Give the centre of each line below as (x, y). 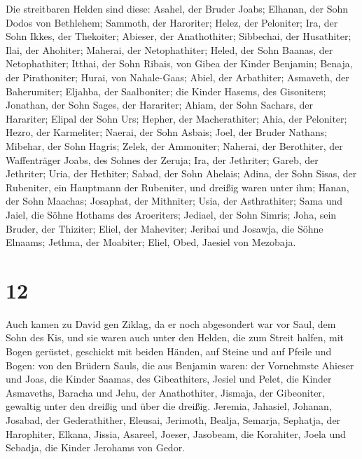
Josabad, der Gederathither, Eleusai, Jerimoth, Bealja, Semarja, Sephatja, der (173, 419)
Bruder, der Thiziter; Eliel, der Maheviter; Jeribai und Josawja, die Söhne (165, 228)
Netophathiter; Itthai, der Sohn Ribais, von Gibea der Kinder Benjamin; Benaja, (179, 63)
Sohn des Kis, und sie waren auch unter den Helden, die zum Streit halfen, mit (175, 337)
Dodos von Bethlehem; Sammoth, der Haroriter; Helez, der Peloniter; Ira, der (172, 22)
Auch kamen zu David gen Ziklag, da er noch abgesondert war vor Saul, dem (171, 323)
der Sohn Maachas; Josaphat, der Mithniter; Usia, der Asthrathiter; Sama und (174, 201)
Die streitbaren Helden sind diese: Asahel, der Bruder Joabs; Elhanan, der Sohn (177, 8)
